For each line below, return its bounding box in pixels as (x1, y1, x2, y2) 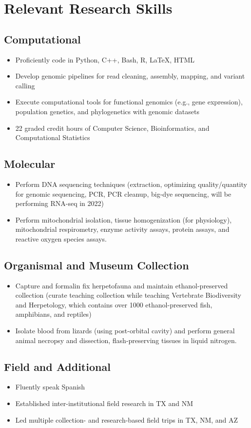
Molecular (4, 156, 56, 171)
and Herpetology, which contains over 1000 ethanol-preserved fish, (15, 299, 212, 309)
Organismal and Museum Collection (4, 257, 189, 272)
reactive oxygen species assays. (15, 233, 107, 244)
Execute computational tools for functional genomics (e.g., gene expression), (15, 97, 243, 107)
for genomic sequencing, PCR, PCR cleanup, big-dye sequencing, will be (15, 188, 232, 199)
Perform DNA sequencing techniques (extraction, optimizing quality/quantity (15, 179, 247, 189)
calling (15, 80, 35, 90)
